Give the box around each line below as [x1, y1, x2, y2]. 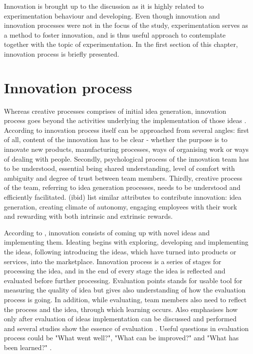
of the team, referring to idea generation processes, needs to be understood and [4, 182, 241, 192]
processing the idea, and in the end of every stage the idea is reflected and [4, 266, 226, 276]
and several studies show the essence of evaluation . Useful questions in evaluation [4, 323, 249, 333]
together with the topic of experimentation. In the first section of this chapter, [4, 39, 238, 49]
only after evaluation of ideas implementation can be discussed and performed [4, 313, 237, 324]
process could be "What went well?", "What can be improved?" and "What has [4, 333, 239, 343]
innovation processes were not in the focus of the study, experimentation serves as [4, 20, 248, 30]
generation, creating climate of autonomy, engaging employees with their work [4, 201, 237, 211]
